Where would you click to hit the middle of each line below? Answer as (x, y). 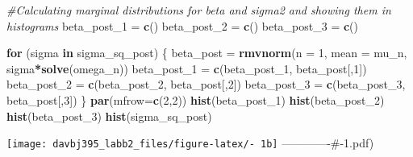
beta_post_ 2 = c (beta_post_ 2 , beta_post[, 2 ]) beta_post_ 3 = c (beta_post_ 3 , (206, 84)
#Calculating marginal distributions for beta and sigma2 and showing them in (199, 10)
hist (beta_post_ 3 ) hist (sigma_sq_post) (109, 116)
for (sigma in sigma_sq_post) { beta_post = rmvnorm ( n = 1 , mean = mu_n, (207, 53)
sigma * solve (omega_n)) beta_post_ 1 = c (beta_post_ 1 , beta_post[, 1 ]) (187, 68)
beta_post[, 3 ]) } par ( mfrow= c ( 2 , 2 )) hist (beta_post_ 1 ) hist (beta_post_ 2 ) (196, 99)
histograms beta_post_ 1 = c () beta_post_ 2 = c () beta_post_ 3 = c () (183, 25)
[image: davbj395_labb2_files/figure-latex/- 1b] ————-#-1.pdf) (190, 143)
